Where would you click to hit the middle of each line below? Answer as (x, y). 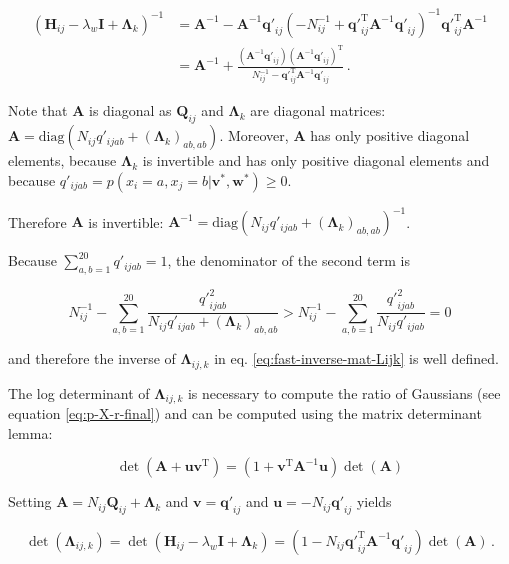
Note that (38, 110)
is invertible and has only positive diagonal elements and (316, 160)
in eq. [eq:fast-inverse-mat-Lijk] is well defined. (356, 358)
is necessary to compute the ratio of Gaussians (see (344, 392)
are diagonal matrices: (318, 110)
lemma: (30, 432)
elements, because (62, 160)
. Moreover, (254, 135)
